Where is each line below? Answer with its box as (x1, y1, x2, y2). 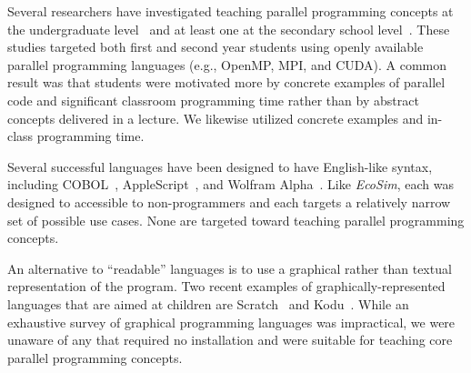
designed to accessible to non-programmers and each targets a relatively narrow (7, 192, 451, 211)
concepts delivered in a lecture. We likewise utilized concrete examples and (7, 108, 424, 127)
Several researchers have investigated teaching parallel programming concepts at (7, 2, 454, 20)
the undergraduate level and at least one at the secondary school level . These (7, 19, 450, 38)
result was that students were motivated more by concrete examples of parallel (7, 73, 446, 92)
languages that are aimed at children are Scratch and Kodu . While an (7, 294, 409, 313)
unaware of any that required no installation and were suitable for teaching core (7, 330, 453, 349)
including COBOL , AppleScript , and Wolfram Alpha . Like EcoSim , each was (7, 175, 454, 194)
